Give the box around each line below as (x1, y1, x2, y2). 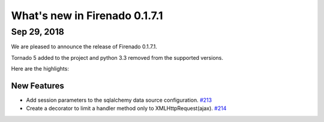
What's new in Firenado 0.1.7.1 (11, 9, 163, 22)
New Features (11, 81, 64, 91)
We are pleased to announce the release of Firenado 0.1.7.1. (11, 43, 157, 50)
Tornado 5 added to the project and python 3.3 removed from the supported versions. (11, 54, 223, 61)
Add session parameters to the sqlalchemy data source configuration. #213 (26, 96, 212, 104)
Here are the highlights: (11, 65, 69, 72)
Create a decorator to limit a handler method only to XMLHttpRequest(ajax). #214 (26, 105, 227, 112)
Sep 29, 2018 (11, 26, 64, 37)
